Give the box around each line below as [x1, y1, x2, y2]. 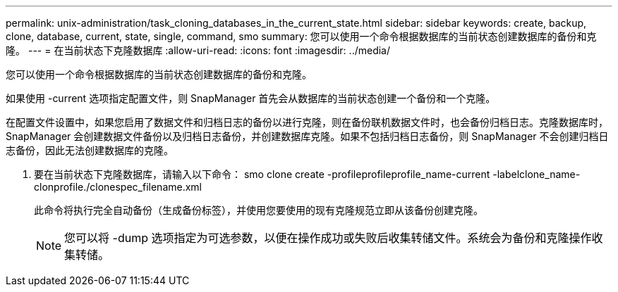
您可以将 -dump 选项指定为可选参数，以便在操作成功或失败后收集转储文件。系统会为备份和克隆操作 [64, 231, 592, 245]
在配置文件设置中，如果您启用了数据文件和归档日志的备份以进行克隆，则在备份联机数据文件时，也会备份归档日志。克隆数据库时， [6, 116, 608, 128]
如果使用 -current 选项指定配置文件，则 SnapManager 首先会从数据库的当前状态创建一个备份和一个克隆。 [6, 92, 496, 104]
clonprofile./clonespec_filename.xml [34, 181, 202, 193]
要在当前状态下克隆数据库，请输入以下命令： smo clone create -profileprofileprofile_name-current [34, 168, 490, 180]
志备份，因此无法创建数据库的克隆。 [6, 144, 174, 156]
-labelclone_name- [492, 168, 581, 180]
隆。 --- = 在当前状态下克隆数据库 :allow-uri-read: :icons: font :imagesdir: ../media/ [6, 44, 391, 56]
